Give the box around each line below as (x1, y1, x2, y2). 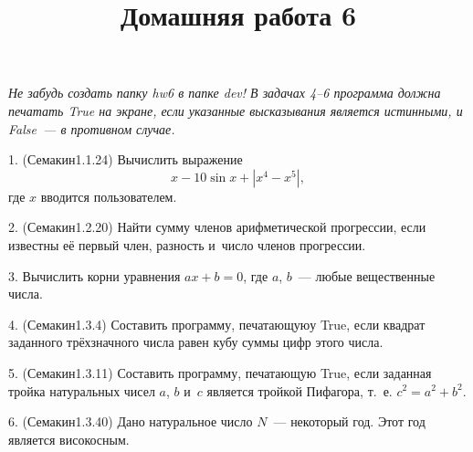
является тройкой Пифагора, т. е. (206, 381, 393, 400)
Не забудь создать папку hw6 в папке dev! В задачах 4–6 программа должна (8, 83, 441, 102)
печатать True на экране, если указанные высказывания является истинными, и (8, 100, 463, 120)
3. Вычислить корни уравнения (8, 266, 181, 285)
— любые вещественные (298, 266, 436, 285)
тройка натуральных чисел (8, 381, 155, 400)
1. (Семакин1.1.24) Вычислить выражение (8, 150, 243, 169)
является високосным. (8, 429, 130, 448)
